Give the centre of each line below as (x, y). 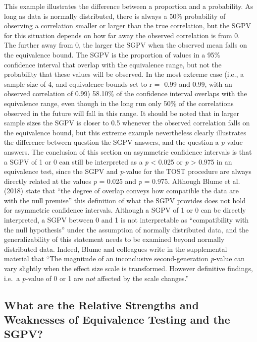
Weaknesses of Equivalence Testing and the (117, 319)
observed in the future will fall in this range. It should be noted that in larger (122, 113)
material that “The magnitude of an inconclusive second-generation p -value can (125, 258)
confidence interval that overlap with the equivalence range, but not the (113, 64)
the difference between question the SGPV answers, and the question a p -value (123, 142)
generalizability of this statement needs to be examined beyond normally (114, 239)
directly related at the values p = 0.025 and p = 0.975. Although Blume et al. (122, 181)
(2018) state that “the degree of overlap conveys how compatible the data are (121, 191)
